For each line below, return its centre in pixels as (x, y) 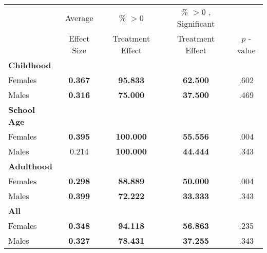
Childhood (30, 65)
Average (79, 17)
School (22, 110)
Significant (196, 23)
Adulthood (30, 166)
